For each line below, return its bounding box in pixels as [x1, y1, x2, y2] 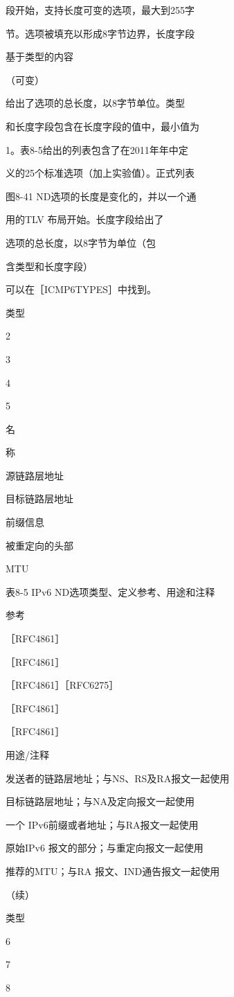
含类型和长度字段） [6, 258, 93, 273]
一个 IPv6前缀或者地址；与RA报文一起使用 [6, 817, 199, 831]
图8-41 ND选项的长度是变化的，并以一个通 [6, 188, 197, 203]
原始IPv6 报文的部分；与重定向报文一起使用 [6, 840, 204, 855]
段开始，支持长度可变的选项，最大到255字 [6, 3, 195, 17]
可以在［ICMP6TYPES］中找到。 [6, 282, 156, 297]
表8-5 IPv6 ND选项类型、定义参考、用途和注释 [6, 584, 215, 599]
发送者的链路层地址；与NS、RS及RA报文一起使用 [6, 770, 230, 785]
